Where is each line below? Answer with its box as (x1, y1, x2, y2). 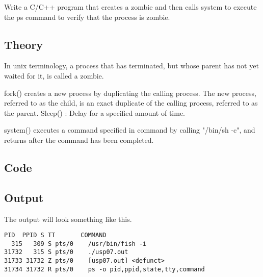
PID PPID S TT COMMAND (4, 232, 107, 239)
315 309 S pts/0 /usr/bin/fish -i (11, 240, 147, 247)
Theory (4, 36, 43, 52)
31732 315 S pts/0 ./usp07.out (4, 248, 128, 256)
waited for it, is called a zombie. (4, 70, 104, 81)
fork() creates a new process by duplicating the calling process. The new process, (4, 87, 256, 98)
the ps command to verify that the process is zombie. (4, 11, 170, 22)
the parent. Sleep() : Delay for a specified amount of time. (4, 107, 186, 118)
